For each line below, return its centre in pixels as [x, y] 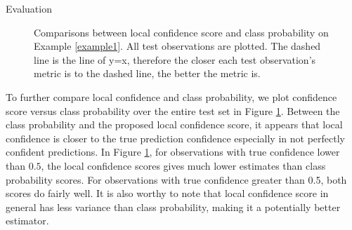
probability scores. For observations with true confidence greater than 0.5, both [176, 179]
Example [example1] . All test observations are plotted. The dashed [177, 46]
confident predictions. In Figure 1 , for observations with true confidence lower [173, 152]
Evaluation [29, 8]
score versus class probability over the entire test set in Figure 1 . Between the [173, 110]
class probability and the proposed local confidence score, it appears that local [174, 124]
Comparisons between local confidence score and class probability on [181, 32]
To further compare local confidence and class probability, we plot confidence [171, 96]
